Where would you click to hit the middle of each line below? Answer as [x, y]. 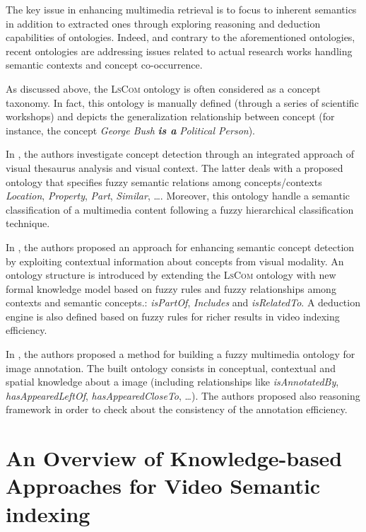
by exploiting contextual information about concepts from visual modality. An [175, 261]
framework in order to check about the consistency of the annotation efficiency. [177, 409]
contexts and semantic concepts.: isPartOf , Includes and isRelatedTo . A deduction [183, 302]
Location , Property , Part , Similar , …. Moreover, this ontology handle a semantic [178, 196]
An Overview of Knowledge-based [174, 458]
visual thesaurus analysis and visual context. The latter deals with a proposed [175, 167]
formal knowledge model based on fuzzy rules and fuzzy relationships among [171, 288]
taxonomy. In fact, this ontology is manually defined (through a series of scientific [182, 102]
